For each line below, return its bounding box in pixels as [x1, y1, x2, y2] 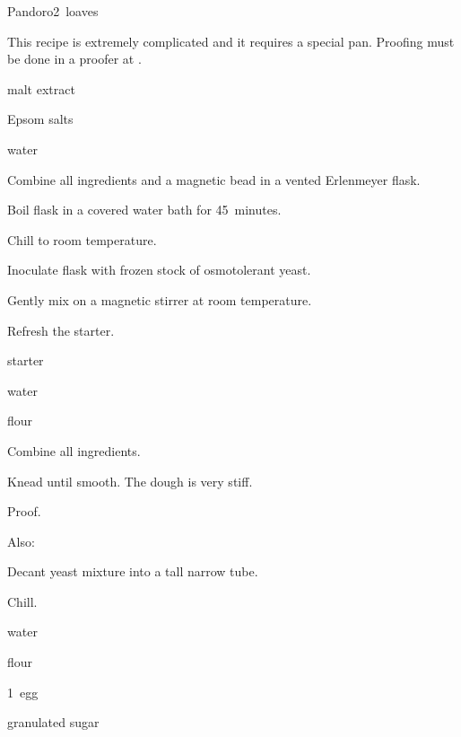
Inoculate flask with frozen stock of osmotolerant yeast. [7, 260, 311, 279]
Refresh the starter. [7, 320, 115, 339]
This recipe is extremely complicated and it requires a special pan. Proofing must [7, 31, 455, 50]
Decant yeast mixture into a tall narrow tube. [7, 562, 258, 581]
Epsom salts [7, 110, 74, 128]
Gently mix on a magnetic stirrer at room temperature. [7, 290, 312, 309]
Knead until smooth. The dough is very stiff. [7, 471, 253, 490]
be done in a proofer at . [7, 49, 142, 68]
